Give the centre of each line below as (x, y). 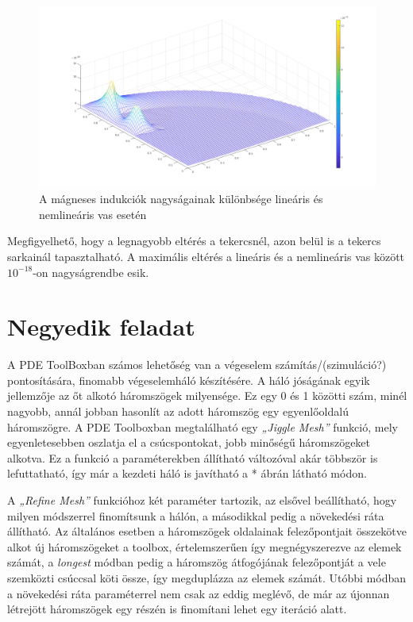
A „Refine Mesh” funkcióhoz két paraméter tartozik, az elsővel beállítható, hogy (202, 500)
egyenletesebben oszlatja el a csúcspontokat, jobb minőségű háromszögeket (189, 442)
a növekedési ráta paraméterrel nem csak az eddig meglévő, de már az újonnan (199, 593)
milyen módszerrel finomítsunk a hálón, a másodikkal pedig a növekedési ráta (196, 515)
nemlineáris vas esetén (93, 214)
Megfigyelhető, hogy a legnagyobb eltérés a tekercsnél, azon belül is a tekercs (194, 241)
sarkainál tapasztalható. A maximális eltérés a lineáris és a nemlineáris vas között (206, 256)
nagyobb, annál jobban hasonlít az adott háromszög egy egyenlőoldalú (178, 411)
